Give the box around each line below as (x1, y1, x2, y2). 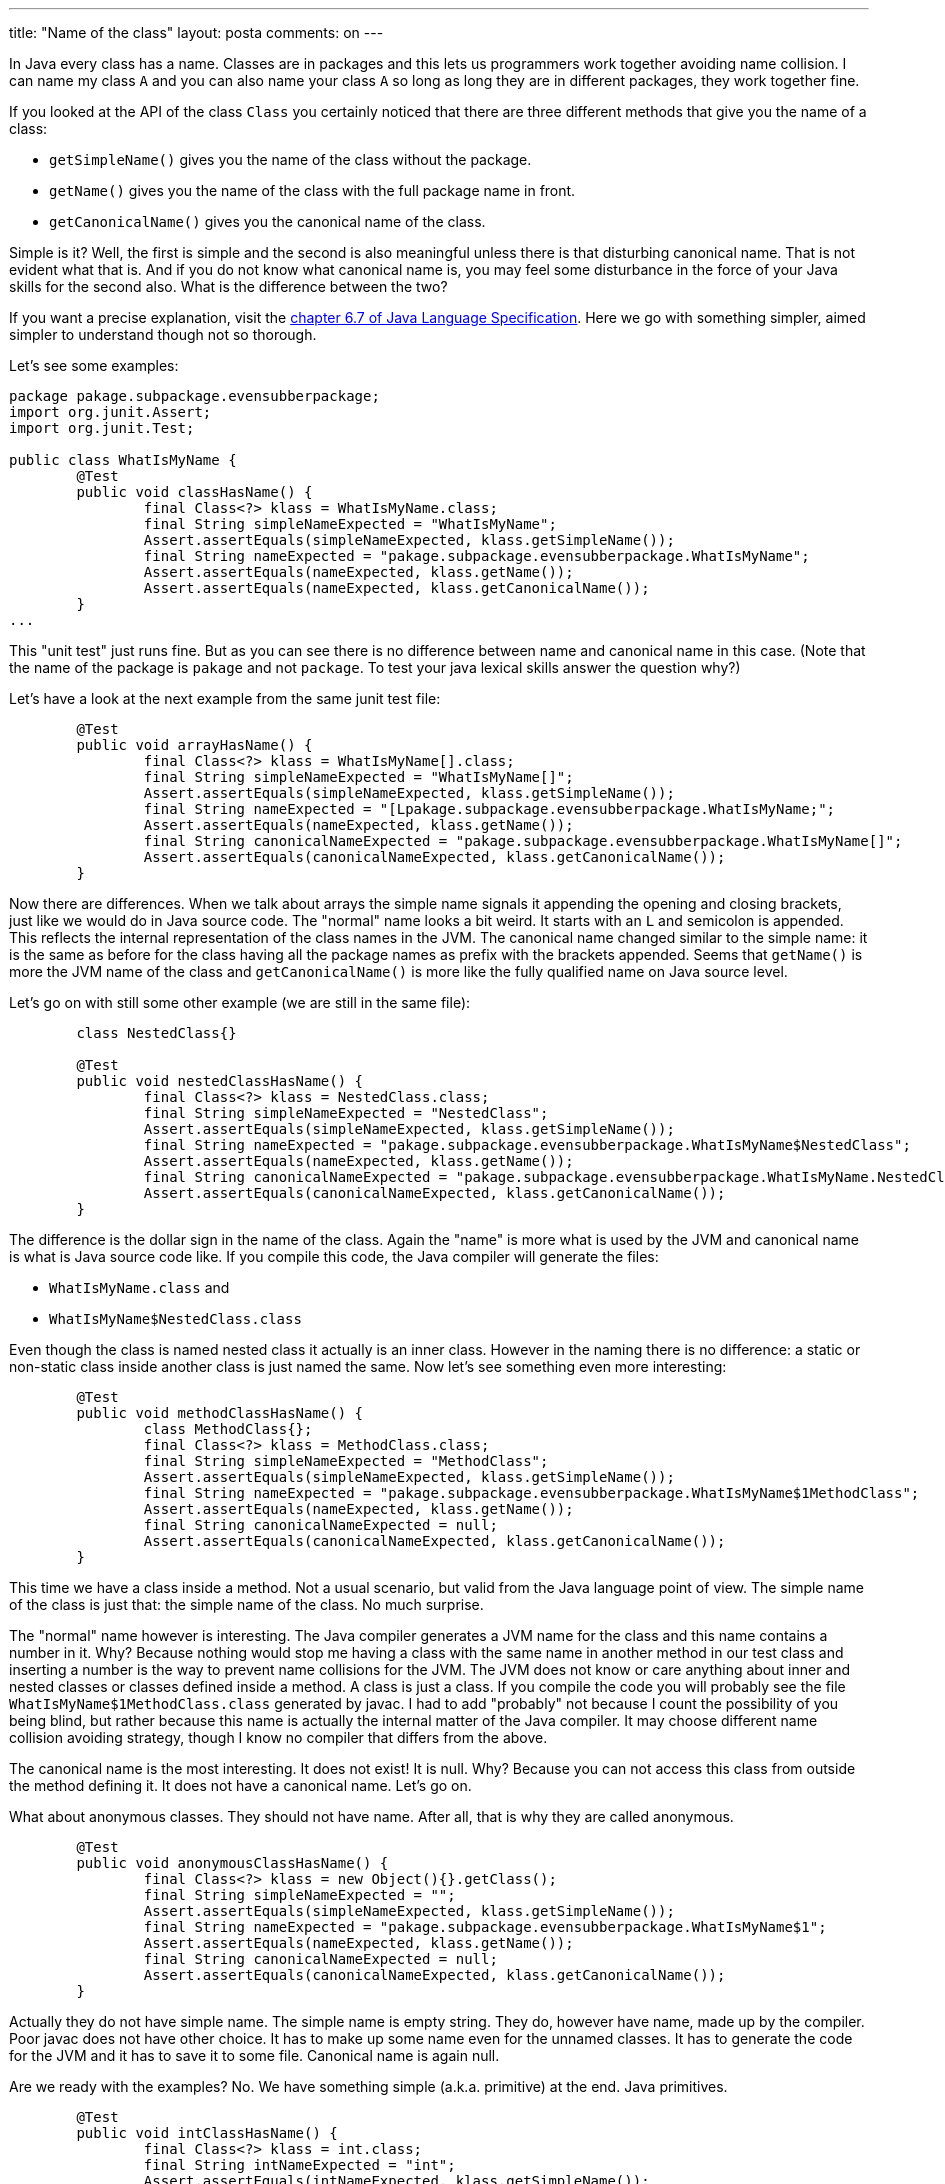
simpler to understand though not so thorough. (9, 326, 317, 343)
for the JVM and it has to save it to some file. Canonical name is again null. (9, 2047, 500, 2064)
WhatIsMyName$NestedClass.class (49, 1311, 302, 1327)
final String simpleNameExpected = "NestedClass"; (143, 1105, 549, 1121)
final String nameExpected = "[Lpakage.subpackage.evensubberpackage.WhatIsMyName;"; (143, 801, 836, 817)
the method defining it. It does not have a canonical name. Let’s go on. (9, 1777, 472, 1794)
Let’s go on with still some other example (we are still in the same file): (9, 994, 471, 1011)
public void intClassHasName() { (76, 2125, 338, 2141)
